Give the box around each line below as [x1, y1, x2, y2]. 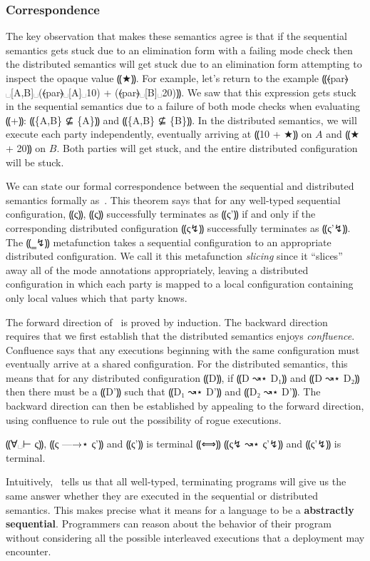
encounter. [6, 544, 51, 559]
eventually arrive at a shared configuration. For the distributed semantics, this [6, 356, 348, 371]
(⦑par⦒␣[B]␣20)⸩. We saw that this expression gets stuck [114, 84, 356, 99]
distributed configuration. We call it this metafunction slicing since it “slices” [6, 248, 343, 263]
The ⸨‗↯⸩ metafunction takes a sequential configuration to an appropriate [6, 234, 332, 249]
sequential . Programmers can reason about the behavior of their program [6, 516, 332, 531]
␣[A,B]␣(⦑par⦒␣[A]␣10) [6, 84, 101, 99]
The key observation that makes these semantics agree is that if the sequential [6, 29, 347, 44]
